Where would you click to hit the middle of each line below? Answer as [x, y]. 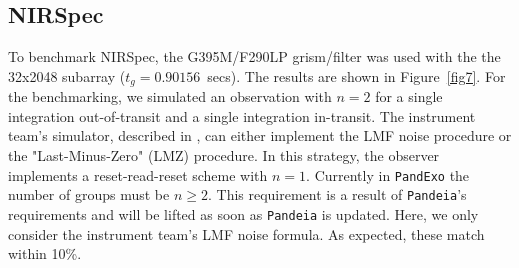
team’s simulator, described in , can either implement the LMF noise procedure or [260, 135]
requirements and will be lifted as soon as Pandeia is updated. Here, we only [243, 213]
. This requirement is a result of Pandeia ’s [337, 194]
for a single [409, 96]
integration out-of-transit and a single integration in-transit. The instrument [242, 115]
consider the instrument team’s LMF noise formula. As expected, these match [246, 233]
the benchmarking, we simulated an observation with [170, 96]
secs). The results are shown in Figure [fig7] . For [356, 75]
